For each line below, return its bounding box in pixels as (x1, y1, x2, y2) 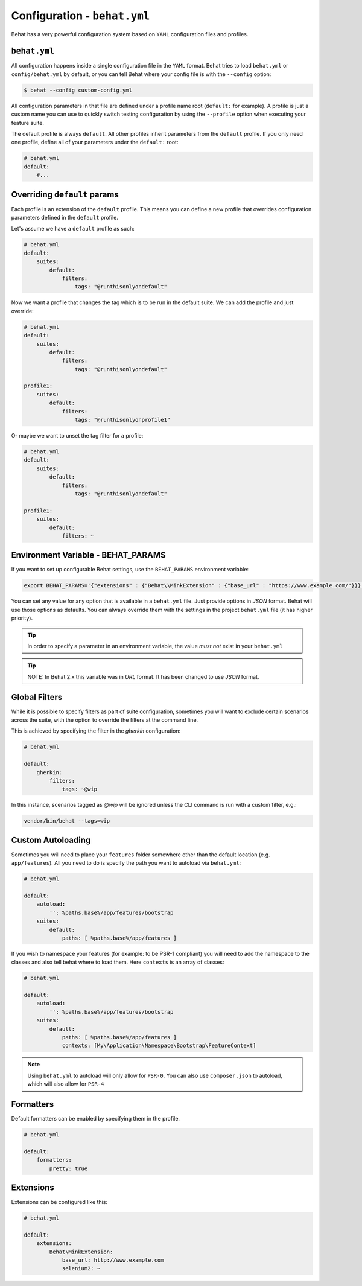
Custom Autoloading (11, 835, 91, 845)
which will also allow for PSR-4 (27, 1080, 104, 1087)
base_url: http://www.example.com (62, 1257, 164, 1264)
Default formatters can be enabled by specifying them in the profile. (11, 1115, 180, 1122)
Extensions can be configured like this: (11, 1198, 108, 1206)
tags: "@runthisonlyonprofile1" (74, 416, 171, 424)
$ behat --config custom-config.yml (24, 86, 133, 94)
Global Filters (11, 692, 63, 702)
